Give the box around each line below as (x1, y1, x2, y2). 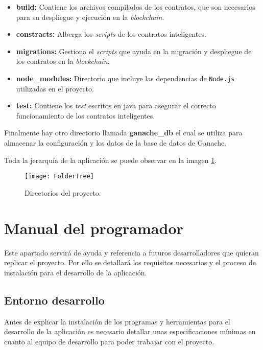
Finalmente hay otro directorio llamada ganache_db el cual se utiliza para (4, 127, 243, 138)
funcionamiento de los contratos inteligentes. (16, 110, 155, 121)
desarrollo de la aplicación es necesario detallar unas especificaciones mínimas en (4, 326, 256, 337)
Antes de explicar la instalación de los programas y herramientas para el (4, 316, 230, 326)
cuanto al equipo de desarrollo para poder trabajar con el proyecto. (4, 336, 214, 346)
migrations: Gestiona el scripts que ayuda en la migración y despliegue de (16, 45, 252, 56)
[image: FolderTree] (25, 173, 94, 180)
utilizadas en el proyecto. (16, 83, 94, 94)
